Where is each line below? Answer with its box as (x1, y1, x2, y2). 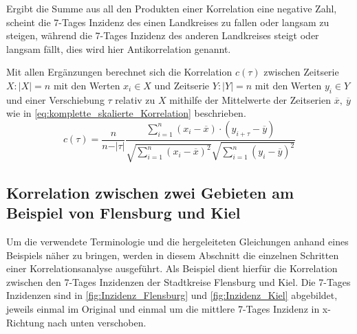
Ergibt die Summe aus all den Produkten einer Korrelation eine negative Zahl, (6, 1, 337, 15)
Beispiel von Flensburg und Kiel (6, 202, 241, 223)
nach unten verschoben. (47, 315, 147, 329)
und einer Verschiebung (6, 92, 105, 107)
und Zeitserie (154, 78, 210, 92)
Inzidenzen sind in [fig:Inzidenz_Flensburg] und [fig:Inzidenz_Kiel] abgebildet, (6, 288, 338, 302)
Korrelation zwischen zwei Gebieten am (6, 181, 294, 203)
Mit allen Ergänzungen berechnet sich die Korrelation (6, 65, 232, 79)
